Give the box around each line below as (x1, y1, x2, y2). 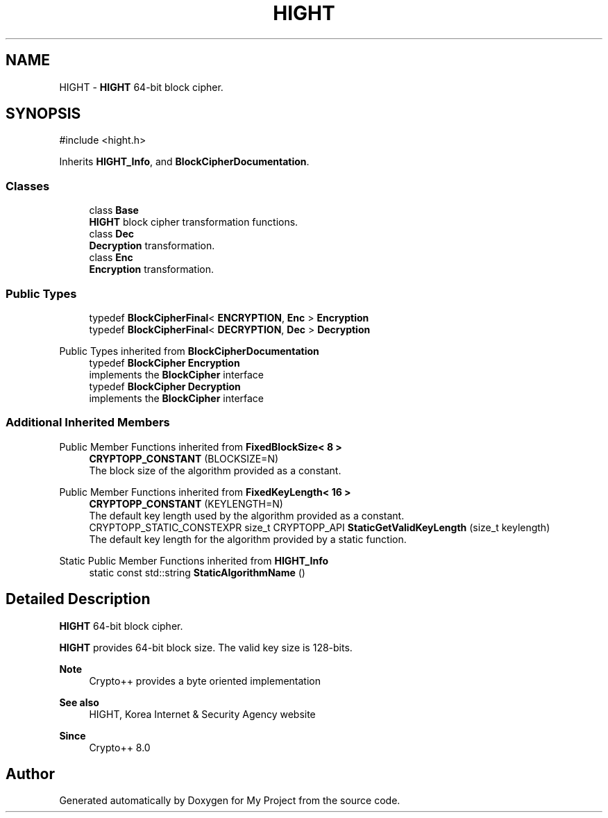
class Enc (89, 251, 133, 264)
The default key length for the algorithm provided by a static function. (89, 533, 407, 545)
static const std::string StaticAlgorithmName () (89, 566, 305, 578)
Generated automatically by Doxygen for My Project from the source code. (59, 794, 400, 807)
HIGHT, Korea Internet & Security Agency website (89, 708, 316, 720)
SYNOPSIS (6, 105, 81, 123)
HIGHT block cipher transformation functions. (89, 216, 298, 228)
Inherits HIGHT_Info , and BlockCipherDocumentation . (59, 156, 310, 168)
